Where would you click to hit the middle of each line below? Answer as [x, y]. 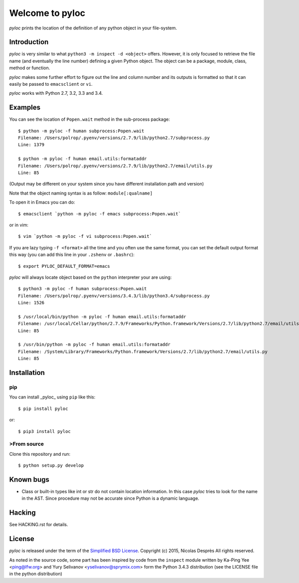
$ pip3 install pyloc [44, 431]
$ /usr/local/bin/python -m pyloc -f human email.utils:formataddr [102, 316]
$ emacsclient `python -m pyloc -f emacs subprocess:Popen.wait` [100, 214]
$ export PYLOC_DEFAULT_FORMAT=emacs [64, 266]
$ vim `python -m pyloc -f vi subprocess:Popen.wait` [85, 236]
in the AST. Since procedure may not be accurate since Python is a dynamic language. [110, 498]
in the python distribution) [36, 574]
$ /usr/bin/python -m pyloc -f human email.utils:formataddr [94, 345]
